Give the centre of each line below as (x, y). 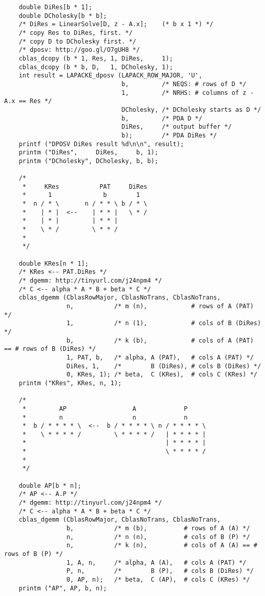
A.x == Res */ (28, 101)
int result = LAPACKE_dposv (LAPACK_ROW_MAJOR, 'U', (110, 76)
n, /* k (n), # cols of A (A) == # (162, 545)
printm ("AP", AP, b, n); (63, 588)
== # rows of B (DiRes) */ (50, 349)
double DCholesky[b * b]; (63, 16)
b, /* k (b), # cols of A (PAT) (160, 340)
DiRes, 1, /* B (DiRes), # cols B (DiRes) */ (164, 366)
